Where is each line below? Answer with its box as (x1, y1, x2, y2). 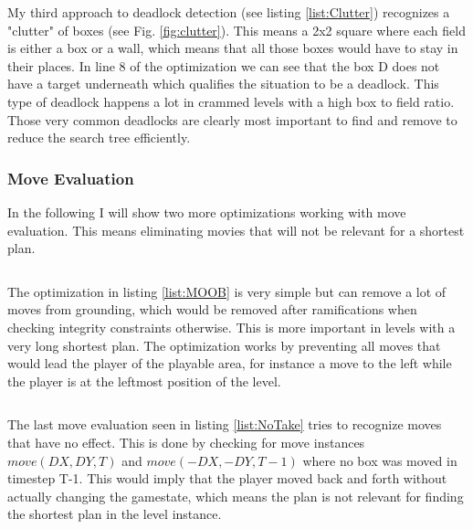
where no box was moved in (302, 450, 457, 470)
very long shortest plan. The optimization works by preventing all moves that (7, 335, 441, 354)
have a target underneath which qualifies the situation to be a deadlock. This (7, 74, 439, 93)
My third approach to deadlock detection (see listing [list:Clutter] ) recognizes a (7, 3, 450, 21)
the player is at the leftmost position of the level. (7, 371, 281, 390)
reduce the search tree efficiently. (7, 128, 191, 147)
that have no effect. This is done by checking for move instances (7, 432, 365, 451)
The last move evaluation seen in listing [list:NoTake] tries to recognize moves (7, 415, 442, 434)
